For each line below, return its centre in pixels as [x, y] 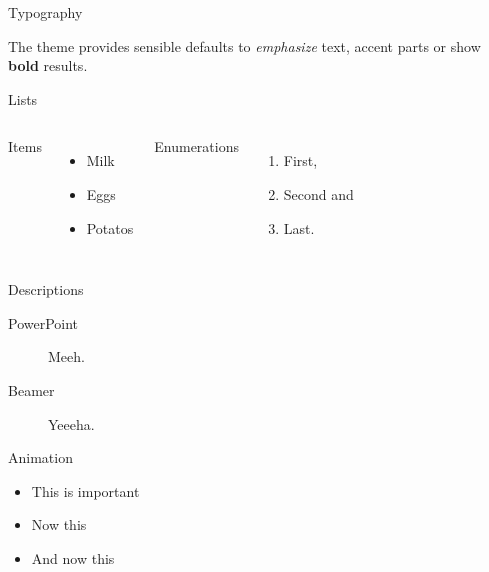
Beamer [31, 389]
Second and [318, 193]
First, [300, 160]
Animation [40, 457]
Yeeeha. [71, 423]
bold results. [48, 65]
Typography [45, 12]
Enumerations [196, 146]
